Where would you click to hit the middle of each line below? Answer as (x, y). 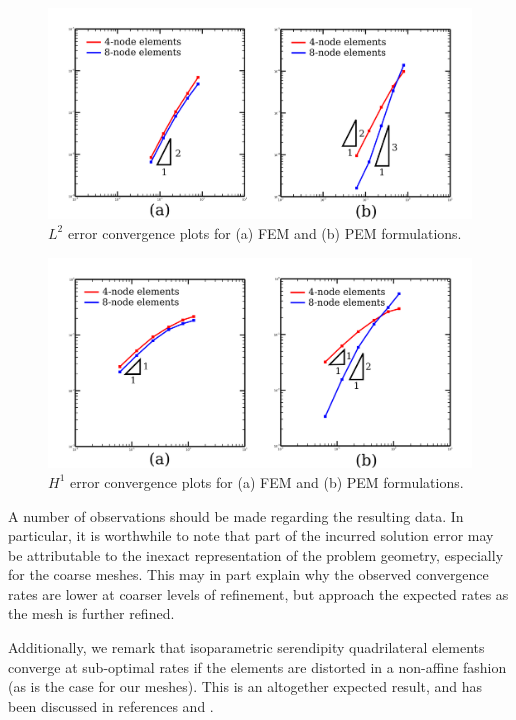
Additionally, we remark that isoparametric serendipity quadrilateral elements (246, 647)
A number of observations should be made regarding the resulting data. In (236, 515)
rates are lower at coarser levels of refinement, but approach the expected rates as (258, 593)
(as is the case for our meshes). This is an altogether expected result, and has (245, 686)
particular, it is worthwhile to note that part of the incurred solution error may (251, 535)
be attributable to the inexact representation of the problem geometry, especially (256, 554)
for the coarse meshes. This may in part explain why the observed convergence (248, 574)
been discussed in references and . (111, 705)
